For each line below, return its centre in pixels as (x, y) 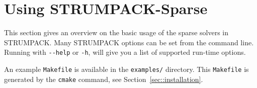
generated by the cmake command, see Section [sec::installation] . (104, 79)
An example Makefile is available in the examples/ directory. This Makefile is (126, 69)
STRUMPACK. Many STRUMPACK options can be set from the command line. (129, 42)
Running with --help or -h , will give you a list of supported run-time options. (125, 52)
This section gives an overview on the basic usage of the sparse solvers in (116, 32)
